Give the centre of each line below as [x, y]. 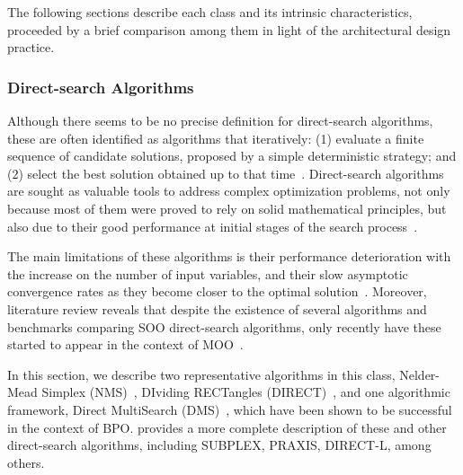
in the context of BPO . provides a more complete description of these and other [227, 427]
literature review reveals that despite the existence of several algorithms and [217, 308]
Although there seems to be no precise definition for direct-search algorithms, [220, 120]
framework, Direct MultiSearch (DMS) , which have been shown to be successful [230, 409]
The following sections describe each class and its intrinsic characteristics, [210, 12]
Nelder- [420, 374]
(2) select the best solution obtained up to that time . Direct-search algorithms [226, 173]
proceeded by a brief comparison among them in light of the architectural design [229, 29]
